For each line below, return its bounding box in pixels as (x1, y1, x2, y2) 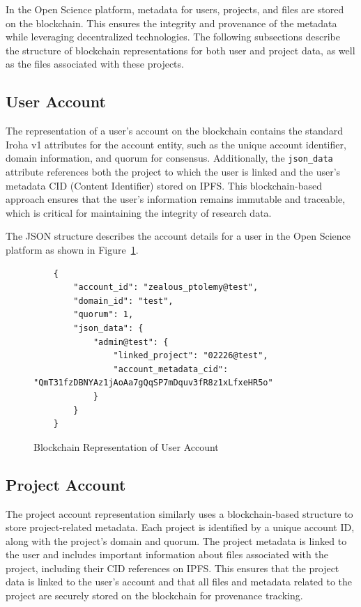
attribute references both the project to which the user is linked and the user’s (6, 164, 341, 179)
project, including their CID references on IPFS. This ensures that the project (6, 560, 339, 575)
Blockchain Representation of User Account (33, 439, 219, 454)
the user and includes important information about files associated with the (6, 547, 328, 562)
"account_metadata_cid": (113, 364, 229, 374)
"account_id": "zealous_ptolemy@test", (73, 282, 259, 293)
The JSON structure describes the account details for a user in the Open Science (6, 229, 351, 243)
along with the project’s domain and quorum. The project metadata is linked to (6, 533, 347, 548)
